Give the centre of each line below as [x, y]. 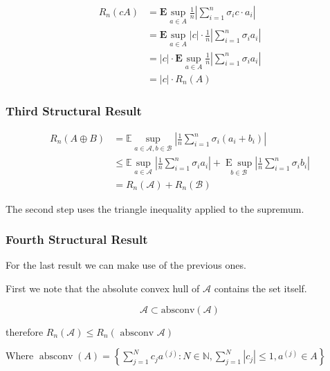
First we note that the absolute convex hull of [103, 288]
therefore [25, 331]
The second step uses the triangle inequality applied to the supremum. [155, 208]
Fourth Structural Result [77, 239]
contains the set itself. [260, 288]
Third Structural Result [74, 110]
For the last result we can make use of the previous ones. [126, 265]
